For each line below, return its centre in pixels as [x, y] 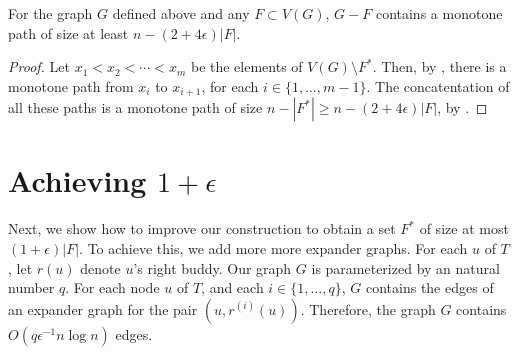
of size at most [464, 228]
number [31, 287]
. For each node [112, 287]
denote [100, 267]
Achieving [77, 180]
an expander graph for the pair [103, 308]
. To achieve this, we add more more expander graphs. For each [273, 247]
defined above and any [181, 13]
